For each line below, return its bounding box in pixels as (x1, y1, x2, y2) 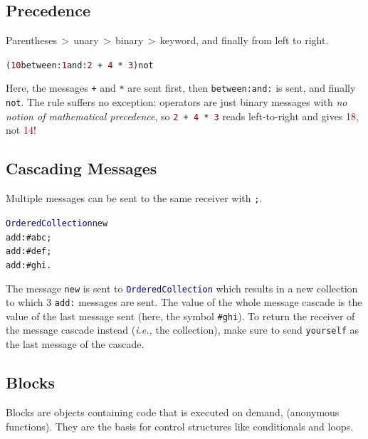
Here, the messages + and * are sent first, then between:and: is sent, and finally (6, 80, 356, 95)
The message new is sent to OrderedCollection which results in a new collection (6, 280, 358, 295)
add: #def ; (6, 246, 52, 257)
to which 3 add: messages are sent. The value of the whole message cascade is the (6, 295, 362, 310)
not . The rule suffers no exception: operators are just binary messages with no (6, 95, 347, 110)
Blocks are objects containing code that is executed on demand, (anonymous (6, 404, 340, 419)
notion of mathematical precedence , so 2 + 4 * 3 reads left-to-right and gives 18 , (6, 108, 359, 123)
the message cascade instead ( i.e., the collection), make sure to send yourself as (6, 322, 359, 337)
